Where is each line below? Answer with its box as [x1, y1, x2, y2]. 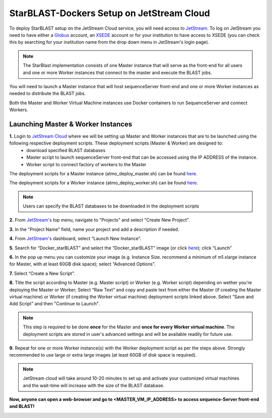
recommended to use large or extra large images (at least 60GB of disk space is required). [9, 352, 197, 358]
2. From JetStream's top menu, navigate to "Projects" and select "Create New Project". [9, 217, 190, 223]
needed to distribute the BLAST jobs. [9, 91, 86, 97]
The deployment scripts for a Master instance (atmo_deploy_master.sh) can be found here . [9, 170, 197, 176]
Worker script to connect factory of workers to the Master [26, 161, 147, 167]
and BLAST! [9, 403, 35, 409]
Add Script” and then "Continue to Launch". [9, 301, 100, 307]
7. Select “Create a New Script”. [9, 270, 75, 276]
